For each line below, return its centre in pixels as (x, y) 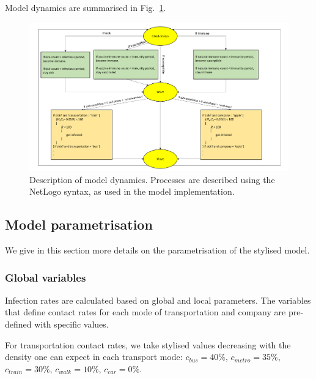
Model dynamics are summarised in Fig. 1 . (86, 7)
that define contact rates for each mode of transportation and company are (145, 312)
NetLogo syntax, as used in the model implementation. (132, 191)
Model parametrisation (79, 224)
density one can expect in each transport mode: (94, 357)
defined (18, 324)
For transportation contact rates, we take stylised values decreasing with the (148, 344)
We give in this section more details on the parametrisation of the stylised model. (157, 250)
